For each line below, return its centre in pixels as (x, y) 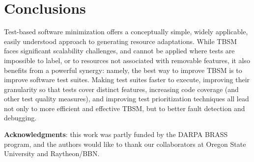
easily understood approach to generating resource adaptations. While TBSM (121, 41)
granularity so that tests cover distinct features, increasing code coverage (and (121, 89)
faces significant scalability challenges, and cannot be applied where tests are (119, 51)
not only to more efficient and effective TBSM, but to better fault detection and (125, 108)
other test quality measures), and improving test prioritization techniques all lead (127, 99)
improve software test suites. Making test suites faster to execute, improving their (127, 80)
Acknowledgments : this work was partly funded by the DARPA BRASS (116, 134)
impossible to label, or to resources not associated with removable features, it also (127, 60)
